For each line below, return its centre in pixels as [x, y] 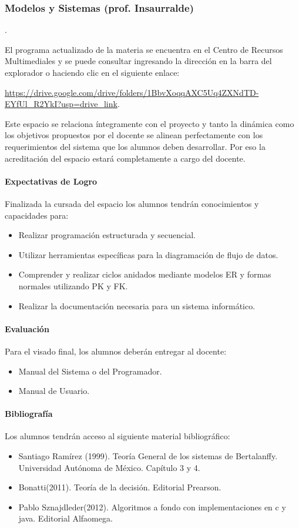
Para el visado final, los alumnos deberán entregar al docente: [116, 351]
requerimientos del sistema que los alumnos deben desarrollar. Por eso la [135, 146]
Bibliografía [29, 414]
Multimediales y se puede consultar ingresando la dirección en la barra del [138, 61]
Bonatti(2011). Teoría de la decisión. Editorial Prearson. [120, 487]
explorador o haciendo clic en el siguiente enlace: [92, 72]
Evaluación [27, 328]
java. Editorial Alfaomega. [65, 518]
